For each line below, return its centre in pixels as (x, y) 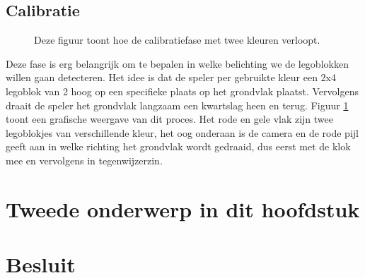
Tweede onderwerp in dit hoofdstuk (183, 208)
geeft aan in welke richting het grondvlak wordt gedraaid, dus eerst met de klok (178, 146)
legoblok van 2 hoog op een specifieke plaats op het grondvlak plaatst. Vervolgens (182, 91)
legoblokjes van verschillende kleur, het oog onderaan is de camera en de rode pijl (182, 132)
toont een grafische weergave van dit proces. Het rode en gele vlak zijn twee (170, 119)
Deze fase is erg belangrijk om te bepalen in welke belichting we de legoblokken (177, 63)
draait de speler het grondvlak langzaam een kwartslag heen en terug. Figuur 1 (177, 105)
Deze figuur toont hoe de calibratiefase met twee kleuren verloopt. (177, 40)
